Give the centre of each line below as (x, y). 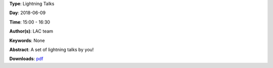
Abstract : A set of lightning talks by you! (52, 49)
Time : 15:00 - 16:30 (30, 22)
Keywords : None (27, 40)
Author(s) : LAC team (31, 31)
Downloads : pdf (26, 59)
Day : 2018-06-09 (28, 13)
